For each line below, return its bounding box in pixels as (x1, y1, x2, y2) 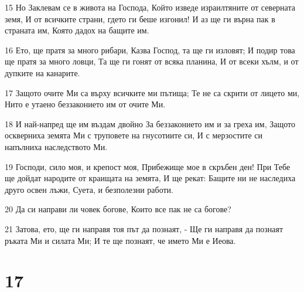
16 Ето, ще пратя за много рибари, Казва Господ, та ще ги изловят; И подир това (5, 43, 295, 56)
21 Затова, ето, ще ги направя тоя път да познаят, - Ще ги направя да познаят (5, 222, 283, 235)
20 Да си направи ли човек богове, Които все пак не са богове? (5, 203, 231, 215)
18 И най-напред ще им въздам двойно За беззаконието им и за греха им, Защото (5, 117, 295, 130)
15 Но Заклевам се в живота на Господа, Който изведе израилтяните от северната (5, 1, 295, 13)
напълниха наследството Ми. (5, 140, 108, 152)
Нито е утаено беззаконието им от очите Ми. (5, 98, 166, 110)
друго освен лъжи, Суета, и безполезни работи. (5, 183, 173, 195)
